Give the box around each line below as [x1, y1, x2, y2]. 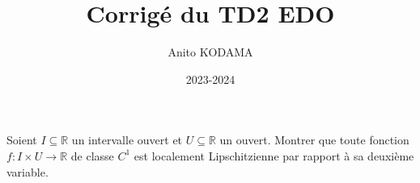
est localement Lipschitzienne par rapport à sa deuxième [134, 147, 414, 164]
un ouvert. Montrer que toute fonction [219, 131, 409, 148]
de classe [70, 147, 114, 164]
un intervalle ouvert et [71, 131, 183, 148]
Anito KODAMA [168, 44, 253, 60]
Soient [6, 131, 37, 148]
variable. [6, 163, 49, 180]
